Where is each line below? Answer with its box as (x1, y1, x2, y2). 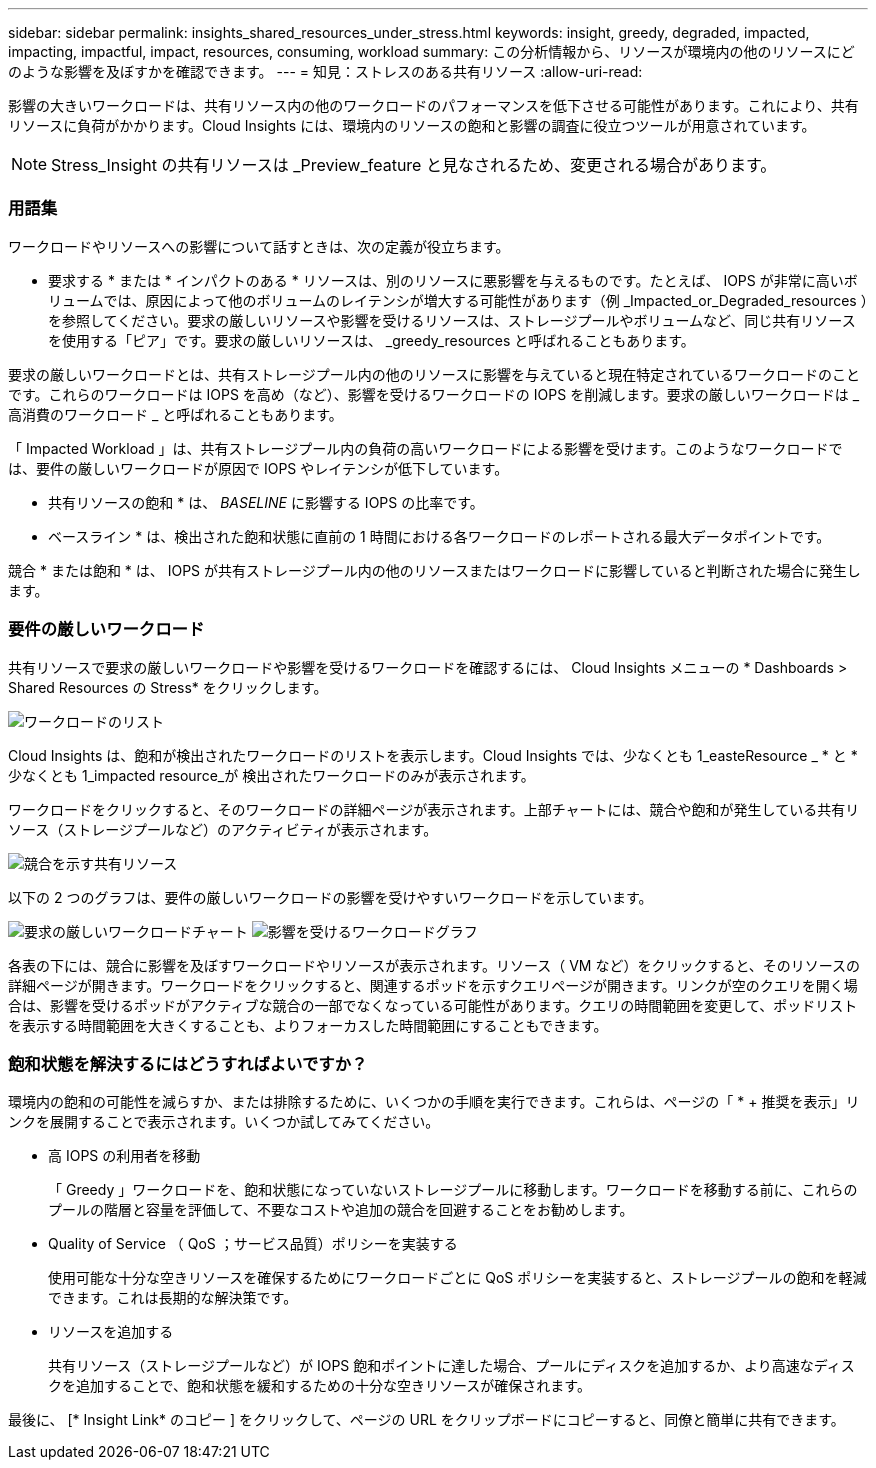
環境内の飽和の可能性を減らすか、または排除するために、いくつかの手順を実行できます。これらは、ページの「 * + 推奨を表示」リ (8, 1093, 860, 1111)
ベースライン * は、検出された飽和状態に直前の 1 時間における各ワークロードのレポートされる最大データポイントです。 (48, 527, 831, 545)
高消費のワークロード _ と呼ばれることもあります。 (8, 405, 343, 423)
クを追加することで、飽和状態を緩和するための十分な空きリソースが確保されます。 (48, 1377, 591, 1395)
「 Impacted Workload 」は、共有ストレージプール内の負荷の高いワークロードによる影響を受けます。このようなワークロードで (8, 439, 843, 457)
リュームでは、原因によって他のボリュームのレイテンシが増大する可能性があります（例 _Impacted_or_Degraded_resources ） (48, 291, 868, 309)
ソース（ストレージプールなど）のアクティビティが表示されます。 (8, 820, 438, 838)
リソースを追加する (48, 1323, 174, 1341)
